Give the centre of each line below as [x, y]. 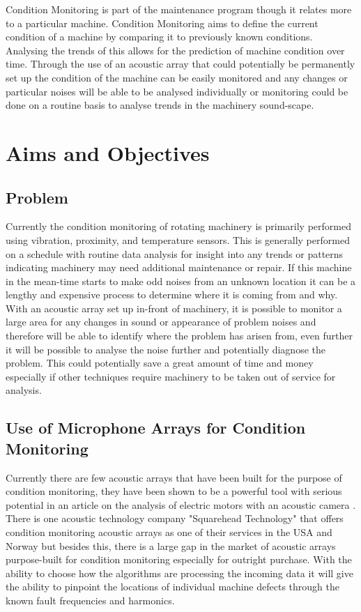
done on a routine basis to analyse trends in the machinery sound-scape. [160, 105]
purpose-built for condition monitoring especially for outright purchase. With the [179, 559]
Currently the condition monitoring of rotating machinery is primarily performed [178, 226]
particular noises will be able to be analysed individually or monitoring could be [177, 91]
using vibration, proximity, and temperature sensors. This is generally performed [178, 239]
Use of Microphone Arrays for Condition [156, 428]
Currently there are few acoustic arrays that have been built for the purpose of [174, 477]
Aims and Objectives [108, 152]
